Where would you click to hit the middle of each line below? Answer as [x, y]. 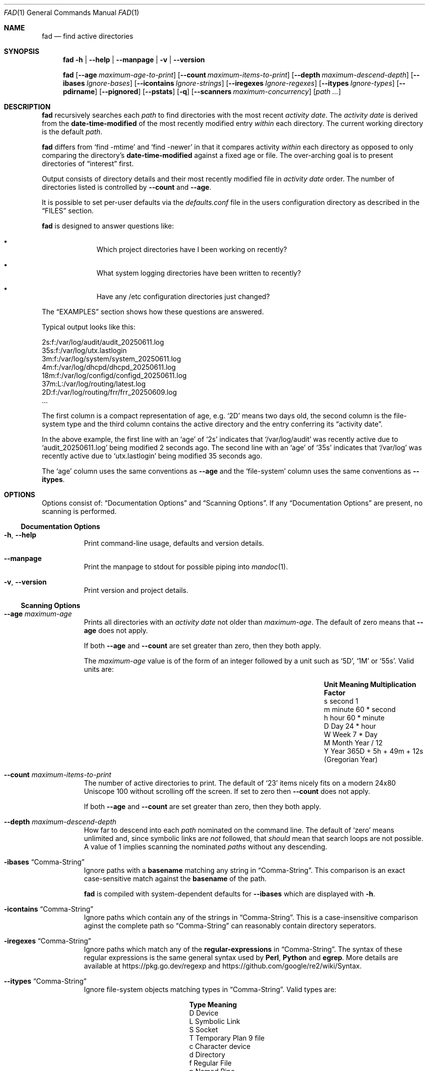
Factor [335, 693]
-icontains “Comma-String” [49, 909]
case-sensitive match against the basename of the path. [175, 879]
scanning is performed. [79, 511]
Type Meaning [213, 1005]
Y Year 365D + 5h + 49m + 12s [374, 751]
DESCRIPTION [27, 107]
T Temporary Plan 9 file [227, 1038]
